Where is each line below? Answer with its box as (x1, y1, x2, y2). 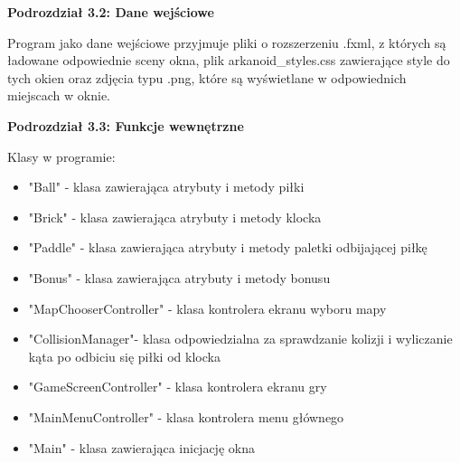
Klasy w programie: (7, 146, 116, 165)
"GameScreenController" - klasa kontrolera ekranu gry (28, 377, 327, 396)
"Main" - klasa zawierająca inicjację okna (28, 438, 255, 457)
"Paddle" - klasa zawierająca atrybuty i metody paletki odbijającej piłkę (28, 238, 427, 257)
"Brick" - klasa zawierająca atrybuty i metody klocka (28, 207, 322, 226)
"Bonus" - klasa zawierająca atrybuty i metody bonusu (28, 268, 331, 287)
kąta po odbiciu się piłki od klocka (28, 346, 221, 365)
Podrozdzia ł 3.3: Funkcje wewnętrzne (7, 116, 244, 135)
